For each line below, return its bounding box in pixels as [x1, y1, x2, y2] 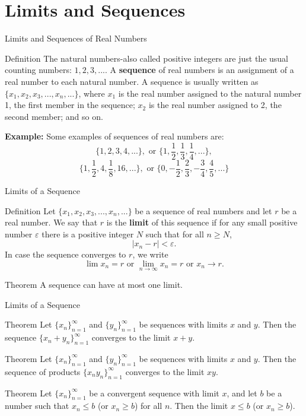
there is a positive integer [42, 227, 134, 240]
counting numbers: [5, 63, 72, 76]
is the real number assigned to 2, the [148, 99, 282, 111]
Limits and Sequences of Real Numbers [5, 32, 147, 45]
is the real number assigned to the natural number [118, 87, 302, 99]
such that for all [145, 227, 204, 240]
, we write [132, 248, 168, 261]
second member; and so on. [5, 110, 103, 122]
